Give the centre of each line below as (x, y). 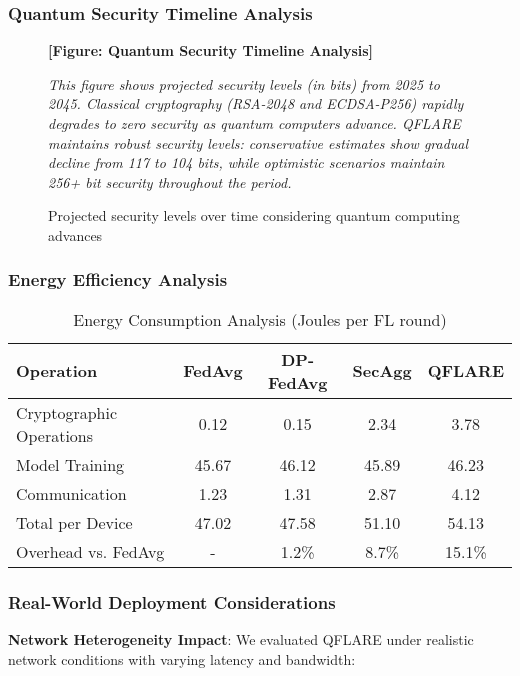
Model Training (70, 464)
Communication (71, 493)
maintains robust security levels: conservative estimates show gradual (258, 142)
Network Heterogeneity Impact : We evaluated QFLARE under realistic (241, 639)
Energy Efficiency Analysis (118, 279)
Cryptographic (67, 412)
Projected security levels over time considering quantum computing (254, 215)
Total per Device (74, 522)
